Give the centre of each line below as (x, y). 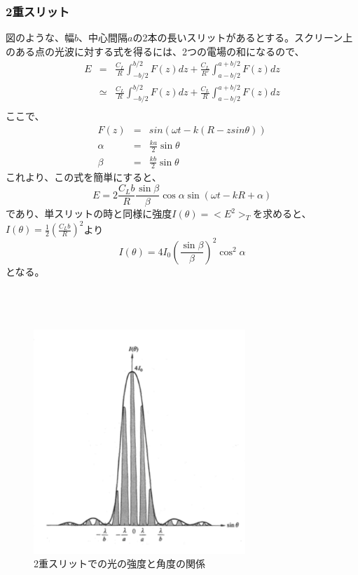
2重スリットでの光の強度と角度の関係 (119, 563)
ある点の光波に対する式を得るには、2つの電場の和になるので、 (160, 51)
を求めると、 (282, 214)
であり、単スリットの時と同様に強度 (89, 214)
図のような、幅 (40, 38)
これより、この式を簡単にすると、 (84, 177)
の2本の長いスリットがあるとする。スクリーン (238, 38)
